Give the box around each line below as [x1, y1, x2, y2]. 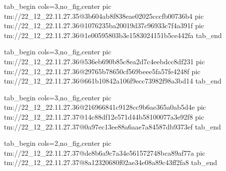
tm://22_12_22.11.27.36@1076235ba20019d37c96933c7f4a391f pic [4, 20, 204, 31]
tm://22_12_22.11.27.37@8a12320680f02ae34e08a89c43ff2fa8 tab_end [4, 157, 218, 168]
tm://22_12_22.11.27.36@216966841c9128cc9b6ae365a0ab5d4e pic [4, 102, 206, 112]
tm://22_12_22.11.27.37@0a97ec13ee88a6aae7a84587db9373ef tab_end [4, 121, 221, 131]
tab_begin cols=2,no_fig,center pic [4, 138, 112, 148]
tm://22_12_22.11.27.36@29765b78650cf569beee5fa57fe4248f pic [4, 66, 201, 76]
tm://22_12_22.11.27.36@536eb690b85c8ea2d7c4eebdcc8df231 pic [4, 56, 205, 66]
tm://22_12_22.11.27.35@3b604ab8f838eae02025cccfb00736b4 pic [4, 10, 204, 21]
